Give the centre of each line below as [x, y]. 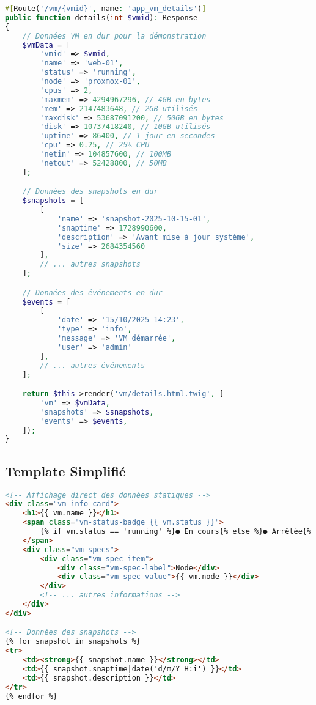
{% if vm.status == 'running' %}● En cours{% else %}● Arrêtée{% [176, 532]
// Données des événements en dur [92, 293]
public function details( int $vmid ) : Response [101, 17]
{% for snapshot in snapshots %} [73, 642]
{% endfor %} [31, 696]
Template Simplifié [65, 471]
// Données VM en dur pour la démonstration [114, 36]
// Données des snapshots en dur [90, 192]
